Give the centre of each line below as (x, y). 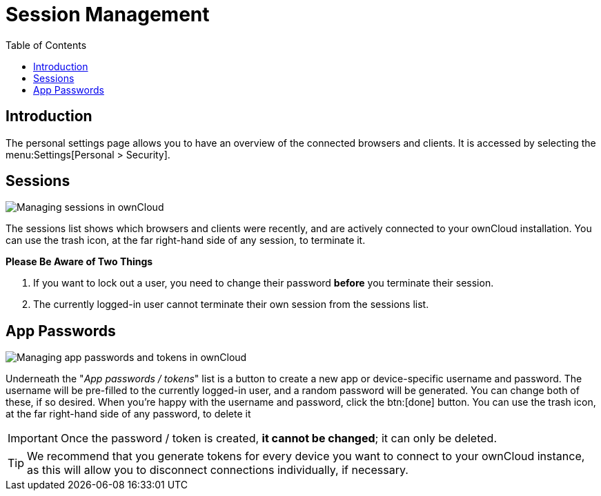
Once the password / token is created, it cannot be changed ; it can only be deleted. (278, 438)
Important (33, 438)
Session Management (108, 14)
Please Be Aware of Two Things (79, 262)
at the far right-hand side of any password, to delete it (128, 414)
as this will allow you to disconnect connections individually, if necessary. (218, 470)
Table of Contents (46, 45)
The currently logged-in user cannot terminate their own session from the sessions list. (231, 304)
